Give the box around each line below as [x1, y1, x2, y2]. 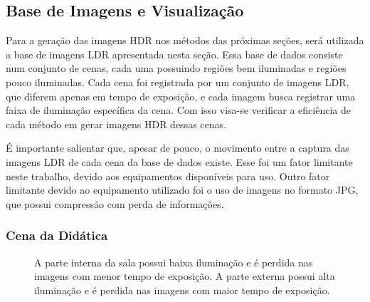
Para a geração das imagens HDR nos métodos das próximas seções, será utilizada [6, 33, 364, 48]
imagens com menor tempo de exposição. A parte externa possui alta [34, 269, 335, 283]
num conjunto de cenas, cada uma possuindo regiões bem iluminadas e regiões [6, 61, 347, 75]
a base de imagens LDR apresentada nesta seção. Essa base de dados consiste [6, 46, 343, 61]
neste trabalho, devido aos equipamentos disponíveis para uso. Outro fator [6, 168, 330, 183]
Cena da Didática [6, 226, 108, 244]
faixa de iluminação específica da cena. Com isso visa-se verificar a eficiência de [6, 103, 351, 118]
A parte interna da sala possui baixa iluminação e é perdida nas [34, 254, 313, 269]
